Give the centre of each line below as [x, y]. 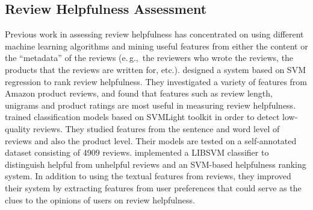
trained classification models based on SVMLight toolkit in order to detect [142, 117]
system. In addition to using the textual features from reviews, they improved [148, 176]
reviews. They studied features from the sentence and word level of [156, 128]
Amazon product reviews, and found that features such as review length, [139, 93]
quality [18, 128]
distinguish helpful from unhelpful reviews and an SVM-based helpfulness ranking [156, 164]
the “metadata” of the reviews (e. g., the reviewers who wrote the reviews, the [149, 58]
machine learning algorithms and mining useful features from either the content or [156, 46]
